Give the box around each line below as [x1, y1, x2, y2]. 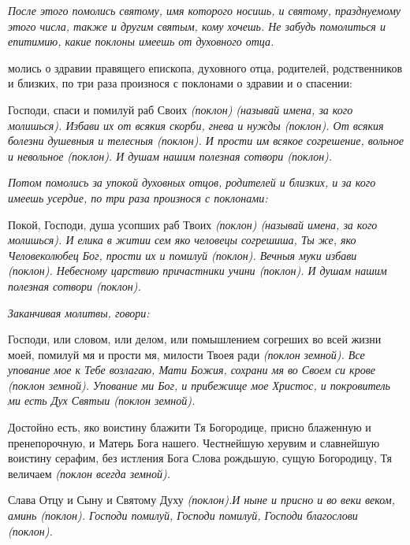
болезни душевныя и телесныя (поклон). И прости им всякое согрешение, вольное [8, 132, 404, 149]
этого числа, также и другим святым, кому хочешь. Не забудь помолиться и [8, 17, 386, 34]
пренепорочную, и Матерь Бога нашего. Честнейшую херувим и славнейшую [8, 434, 380, 450]
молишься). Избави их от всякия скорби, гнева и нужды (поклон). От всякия [8, 117, 384, 133]
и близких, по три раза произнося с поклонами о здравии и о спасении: [8, 75, 352, 91]
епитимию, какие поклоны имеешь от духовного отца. [8, 33, 274, 50]
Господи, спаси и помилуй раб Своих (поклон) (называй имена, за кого [8, 101, 353, 117]
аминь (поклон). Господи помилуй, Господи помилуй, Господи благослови [8, 507, 358, 524]
